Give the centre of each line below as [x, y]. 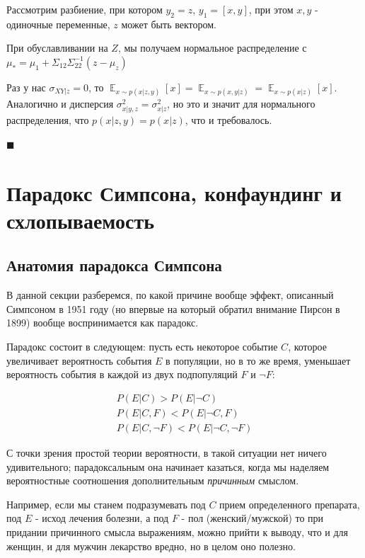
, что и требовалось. [228, 120]
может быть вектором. [169, 24]
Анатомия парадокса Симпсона [114, 265]
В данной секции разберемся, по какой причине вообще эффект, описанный [170, 295]
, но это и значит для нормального [241, 104]
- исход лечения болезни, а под [102, 518]
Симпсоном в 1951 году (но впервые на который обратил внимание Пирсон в [173, 308]
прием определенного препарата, [290, 504]
